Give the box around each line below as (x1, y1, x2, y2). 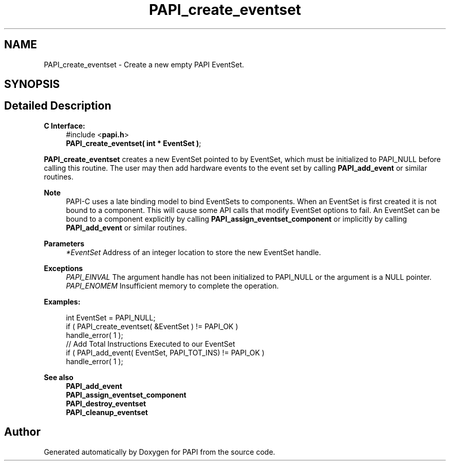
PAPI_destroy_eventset (66, 399, 146, 408)
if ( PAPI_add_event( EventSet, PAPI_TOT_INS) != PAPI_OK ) (66, 348, 265, 357)
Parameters (44, 239, 85, 248)
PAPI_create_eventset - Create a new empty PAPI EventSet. (44, 60, 245, 69)
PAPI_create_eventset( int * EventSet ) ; (66, 138, 201, 148)
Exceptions (44, 263, 83, 273)
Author (4, 425, 41, 439)
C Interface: (44, 121, 85, 130)
